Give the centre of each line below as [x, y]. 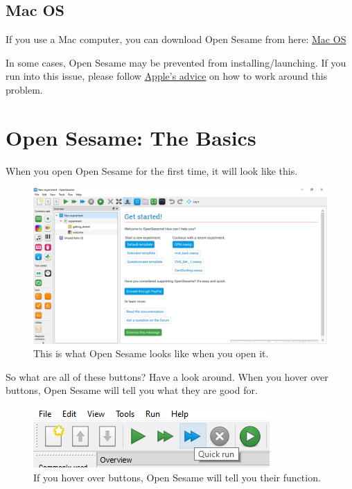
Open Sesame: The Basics [131, 137]
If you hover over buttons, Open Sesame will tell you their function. [177, 477]
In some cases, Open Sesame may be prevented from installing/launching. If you [176, 62]
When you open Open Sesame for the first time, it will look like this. [152, 170]
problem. [24, 89]
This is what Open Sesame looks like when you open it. [151, 353]
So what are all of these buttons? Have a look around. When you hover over [167, 376]
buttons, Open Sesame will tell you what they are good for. [132, 390]
